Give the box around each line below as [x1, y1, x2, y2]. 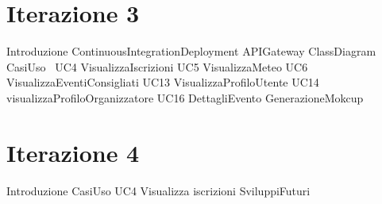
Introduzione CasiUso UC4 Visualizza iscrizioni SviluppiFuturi [6, 182, 311, 198]
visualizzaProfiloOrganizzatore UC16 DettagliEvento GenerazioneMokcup [6, 89, 364, 106]
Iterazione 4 [6, 136, 140, 168]
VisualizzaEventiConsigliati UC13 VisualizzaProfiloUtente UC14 [6, 74, 319, 90]
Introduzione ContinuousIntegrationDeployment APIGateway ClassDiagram [6, 43, 376, 60]
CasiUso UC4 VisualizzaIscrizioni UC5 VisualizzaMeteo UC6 [6, 58, 308, 75]
